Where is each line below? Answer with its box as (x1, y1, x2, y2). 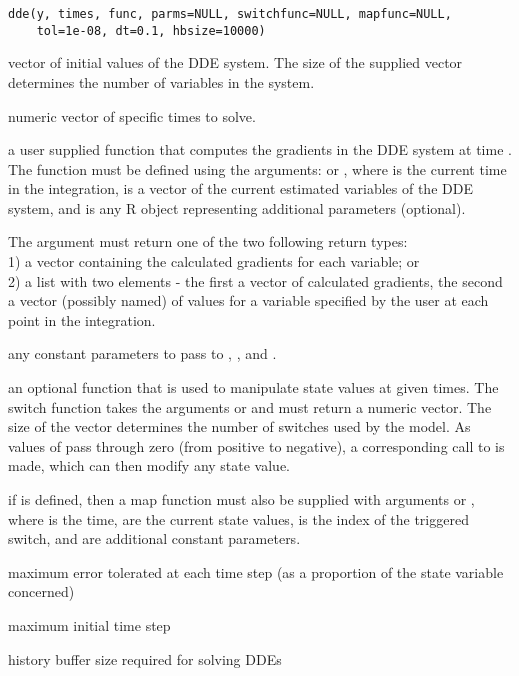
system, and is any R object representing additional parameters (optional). (8, 197, 466, 218)
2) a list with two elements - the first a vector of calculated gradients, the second (8, 270, 503, 291)
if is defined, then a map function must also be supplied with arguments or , (8, 489, 475, 509)
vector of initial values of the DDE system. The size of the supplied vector (8, 52, 463, 73)
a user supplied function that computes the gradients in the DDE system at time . (8, 139, 512, 160)
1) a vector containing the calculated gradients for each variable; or (8, 251, 420, 272)
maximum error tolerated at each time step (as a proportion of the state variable (8, 561, 504, 582)
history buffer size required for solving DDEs (8, 648, 282, 669)
